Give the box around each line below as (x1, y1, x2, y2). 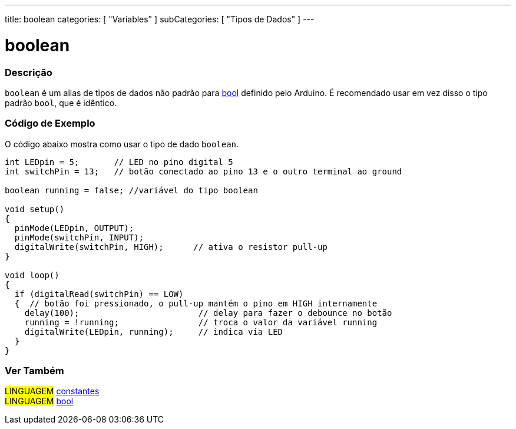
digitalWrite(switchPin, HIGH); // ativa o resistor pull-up (14, 242, 328, 252)
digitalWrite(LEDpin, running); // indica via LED (24, 326, 283, 336)
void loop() (5, 270, 59, 280)
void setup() (5, 204, 65, 214)
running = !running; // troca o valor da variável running (24, 317, 378, 327)
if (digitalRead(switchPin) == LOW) (14, 289, 184, 299)
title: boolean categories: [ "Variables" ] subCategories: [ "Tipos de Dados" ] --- (5, 14, 315, 24)
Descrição (5, 66, 52, 78)
